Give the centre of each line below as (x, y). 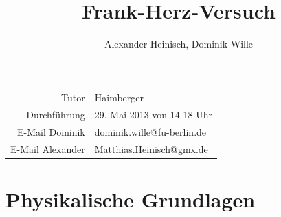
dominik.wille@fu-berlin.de (150, 132)
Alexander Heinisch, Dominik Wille (179, 44)
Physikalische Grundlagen (131, 199)
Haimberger (119, 97)
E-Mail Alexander (48, 149)
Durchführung (56, 115)
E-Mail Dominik (51, 132)
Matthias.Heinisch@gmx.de (151, 149)
